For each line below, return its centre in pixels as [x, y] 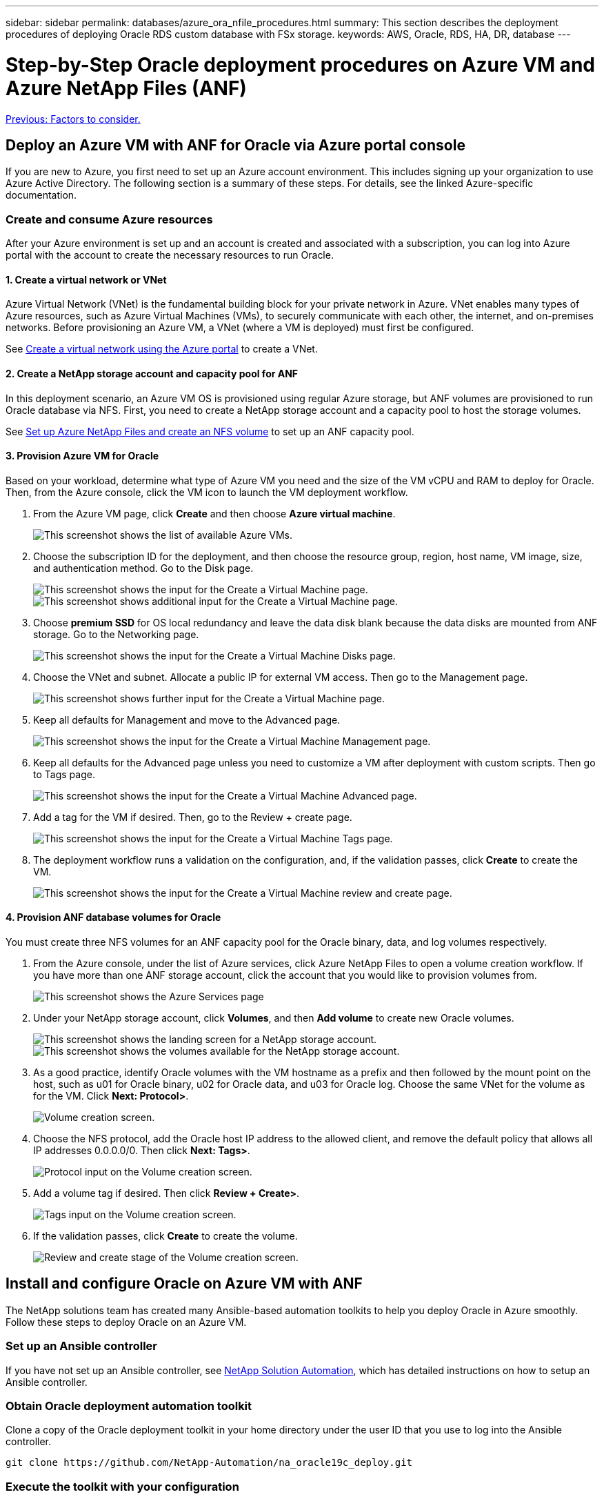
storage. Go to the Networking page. [116, 634]
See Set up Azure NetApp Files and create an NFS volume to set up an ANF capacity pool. [210, 431]
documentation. [41, 195]
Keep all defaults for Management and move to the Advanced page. [187, 719]
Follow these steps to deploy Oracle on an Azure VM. [126, 1322]
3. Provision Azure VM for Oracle [82, 456]
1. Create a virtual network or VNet [86, 279]
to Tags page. [64, 774]
